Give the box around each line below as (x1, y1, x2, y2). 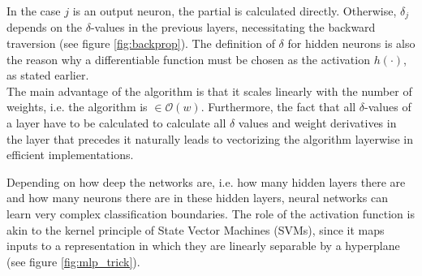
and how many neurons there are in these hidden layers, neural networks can (6, 189, 388, 206)
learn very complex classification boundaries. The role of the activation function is (6, 205, 415, 222)
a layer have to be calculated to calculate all (6, 114, 226, 132)
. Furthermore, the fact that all (200, 98, 356, 115)
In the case (6, 2, 61, 19)
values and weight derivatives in (238, 114, 397, 132)
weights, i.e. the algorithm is (6, 98, 148, 115)
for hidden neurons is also (287, 35, 416, 52)
